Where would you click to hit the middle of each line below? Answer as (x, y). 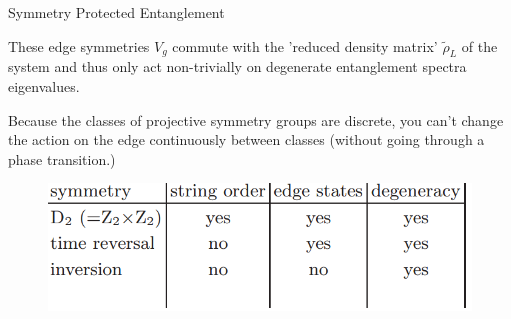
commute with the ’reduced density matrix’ (305, 45)
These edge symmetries (79, 45)
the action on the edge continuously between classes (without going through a (246, 139)
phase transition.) (62, 158)
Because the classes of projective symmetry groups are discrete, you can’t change (256, 119)
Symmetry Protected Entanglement (116, 12)
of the (479, 45)
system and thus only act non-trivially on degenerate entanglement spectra (237, 66)
